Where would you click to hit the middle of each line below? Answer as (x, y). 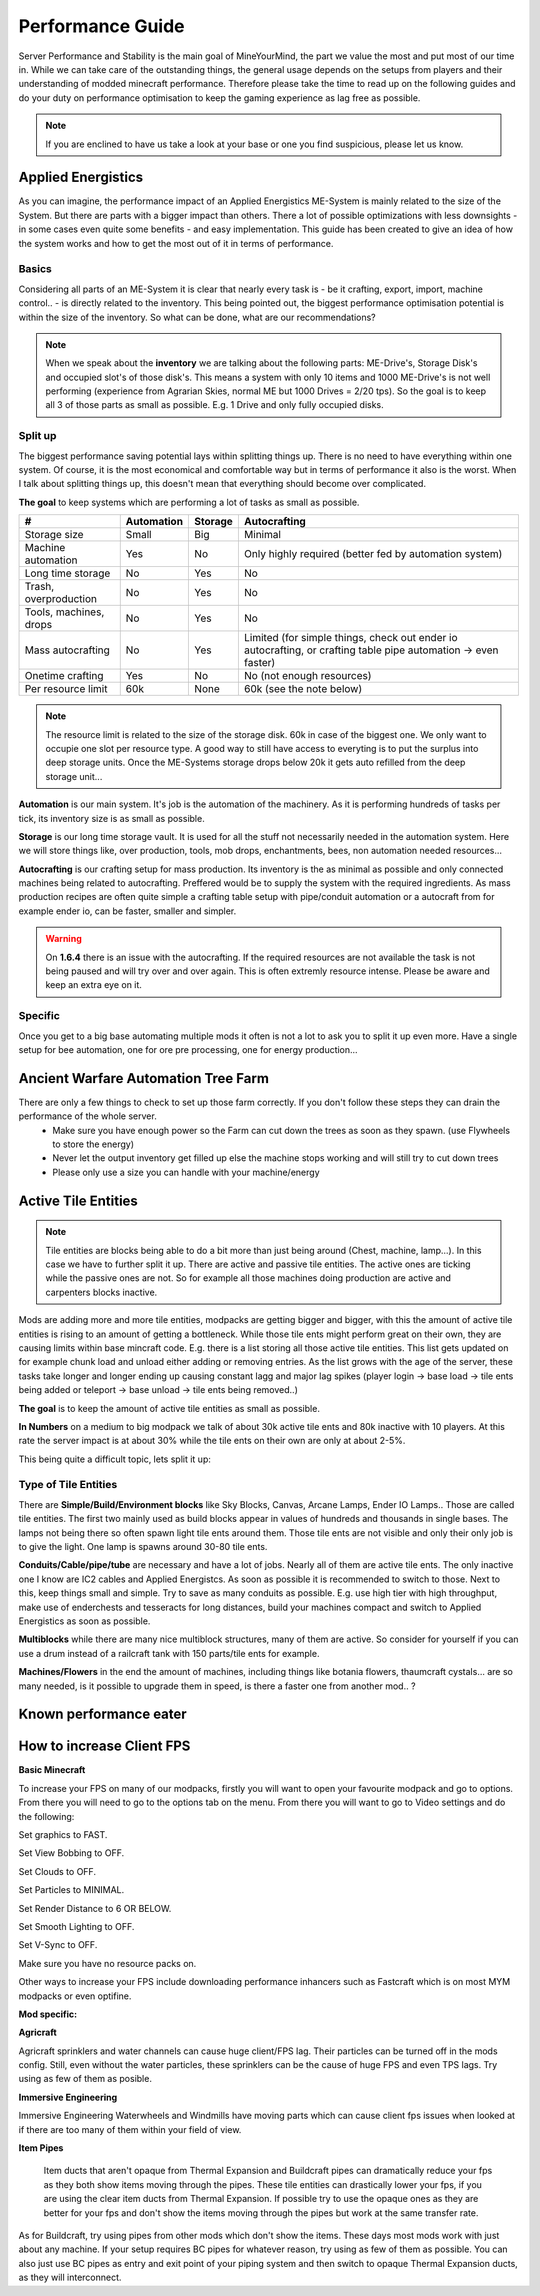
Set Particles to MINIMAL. (71, 1890)
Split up (37, 436)
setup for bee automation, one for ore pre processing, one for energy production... (188, 1049)
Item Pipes (41, 2148)
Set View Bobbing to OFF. (71, 1853)
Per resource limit (66, 689)
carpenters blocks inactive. (101, 1292)
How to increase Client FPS (104, 1746)
